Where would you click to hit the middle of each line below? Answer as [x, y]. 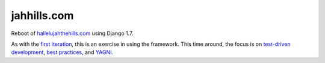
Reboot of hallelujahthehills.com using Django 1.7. [72, 33]
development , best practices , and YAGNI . [62, 52]
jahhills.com [42, 15]
